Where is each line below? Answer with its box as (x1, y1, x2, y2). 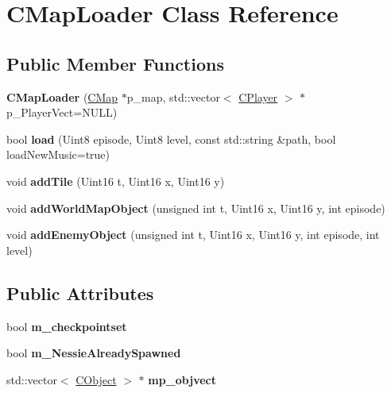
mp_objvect (148, 371, 216, 387)
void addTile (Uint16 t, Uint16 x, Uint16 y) (6, 172, 225, 189)
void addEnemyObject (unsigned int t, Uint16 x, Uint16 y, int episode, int (6, 226, 380, 243)
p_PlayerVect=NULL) (6, 104, 118, 121)
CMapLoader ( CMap (6, 88, 118, 105)
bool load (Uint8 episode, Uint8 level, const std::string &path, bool (6, 130, 336, 147)
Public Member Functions (6, 51, 224, 75)
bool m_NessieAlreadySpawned (6, 345, 181, 361)
